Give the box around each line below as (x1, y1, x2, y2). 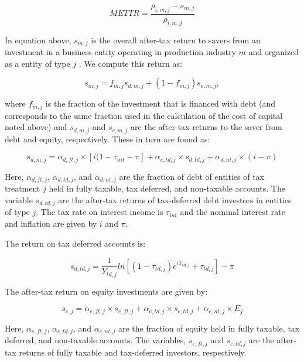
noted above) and (5, 121, 67, 133)
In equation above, (5, 33, 71, 46)
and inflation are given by (5, 217, 97, 229)
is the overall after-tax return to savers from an (91, 33, 261, 46)
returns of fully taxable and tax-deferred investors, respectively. (19, 346, 247, 358)
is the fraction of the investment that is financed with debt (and (45, 97, 276, 110)
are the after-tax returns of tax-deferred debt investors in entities (58, 193, 292, 206)
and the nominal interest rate (180, 206, 285, 218)
